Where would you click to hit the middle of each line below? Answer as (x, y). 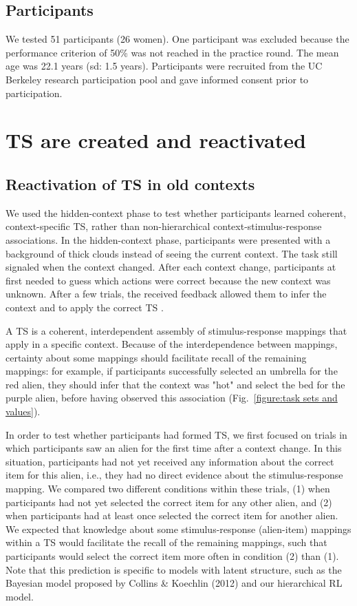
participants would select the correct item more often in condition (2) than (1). (172, 556)
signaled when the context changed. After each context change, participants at (171, 267)
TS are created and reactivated (156, 140)
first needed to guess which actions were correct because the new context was (168, 280)
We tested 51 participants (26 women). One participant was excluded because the (177, 39)
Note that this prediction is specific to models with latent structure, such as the (174, 569)
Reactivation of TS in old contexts (130, 184)
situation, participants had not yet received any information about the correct (170, 461)
